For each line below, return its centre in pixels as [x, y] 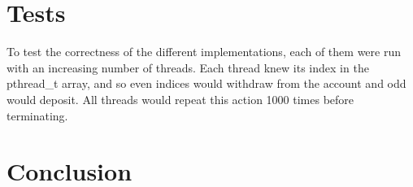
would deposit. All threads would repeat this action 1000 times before [180, 99]
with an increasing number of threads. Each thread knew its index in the [188, 67]
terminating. [37, 115]
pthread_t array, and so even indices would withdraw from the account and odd [206, 83]
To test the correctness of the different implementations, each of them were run [204, 52]
